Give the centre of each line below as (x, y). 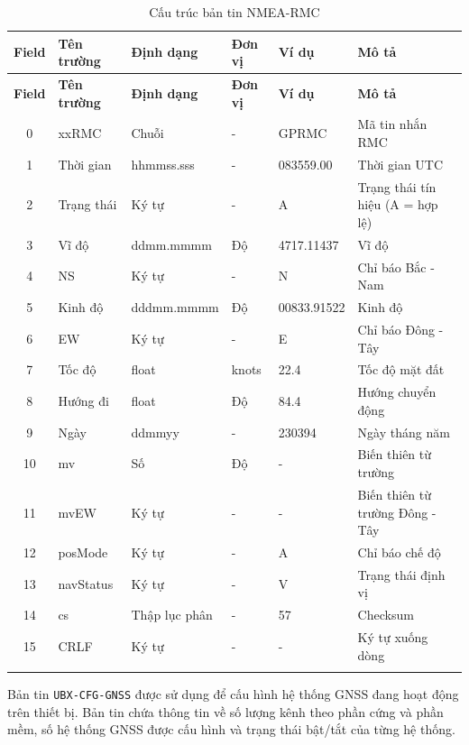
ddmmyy (155, 432)
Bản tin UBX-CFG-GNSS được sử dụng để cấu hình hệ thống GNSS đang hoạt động (233, 694)
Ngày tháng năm (404, 432)
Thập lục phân (172, 615)
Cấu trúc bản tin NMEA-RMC (234, 12)
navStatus (86, 583)
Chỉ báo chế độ (399, 552)
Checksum (386, 615)
